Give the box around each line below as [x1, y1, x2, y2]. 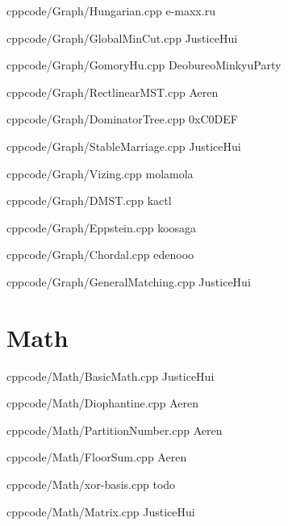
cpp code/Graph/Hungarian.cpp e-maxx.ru [6, 2, 215, 19]
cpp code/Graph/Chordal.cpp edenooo [6, 246, 194, 263]
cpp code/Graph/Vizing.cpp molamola [6, 165, 194, 182]
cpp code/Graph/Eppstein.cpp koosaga [6, 219, 197, 236]
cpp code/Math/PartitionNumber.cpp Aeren [6, 421, 223, 438]
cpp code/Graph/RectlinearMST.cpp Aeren [6, 83, 219, 100]
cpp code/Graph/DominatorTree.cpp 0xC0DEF [6, 111, 238, 127]
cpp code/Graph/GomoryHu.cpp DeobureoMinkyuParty [6, 56, 282, 73]
